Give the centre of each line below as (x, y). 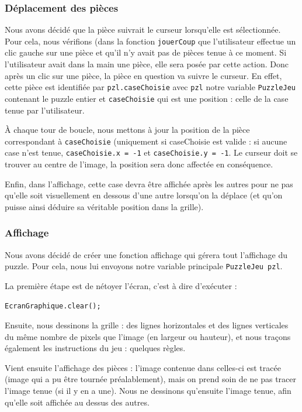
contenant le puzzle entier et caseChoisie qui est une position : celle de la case (147, 98)
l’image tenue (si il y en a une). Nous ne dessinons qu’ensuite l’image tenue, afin (148, 391)
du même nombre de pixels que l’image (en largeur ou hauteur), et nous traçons (148, 336)
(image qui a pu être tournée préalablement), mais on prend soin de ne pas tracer (150, 379)
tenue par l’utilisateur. (45, 110)
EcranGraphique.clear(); (53, 306)
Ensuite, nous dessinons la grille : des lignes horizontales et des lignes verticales (147, 325)
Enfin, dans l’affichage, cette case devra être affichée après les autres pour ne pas (149, 183)
